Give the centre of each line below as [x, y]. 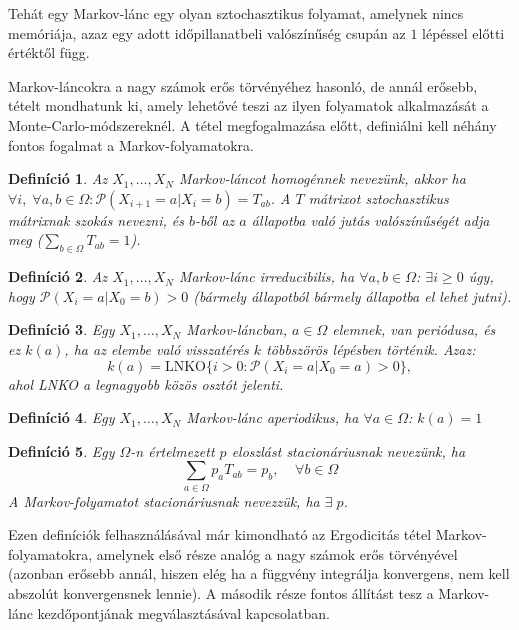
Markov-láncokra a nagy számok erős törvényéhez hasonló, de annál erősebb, [243, 85]
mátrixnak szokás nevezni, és [96, 219]
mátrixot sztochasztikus [378, 197]
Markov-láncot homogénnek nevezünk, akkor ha [322, 178]
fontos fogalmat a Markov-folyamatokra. [131, 144]
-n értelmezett [172, 450]
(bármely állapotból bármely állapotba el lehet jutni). [352, 295]
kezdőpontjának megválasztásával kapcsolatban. [183, 612]
